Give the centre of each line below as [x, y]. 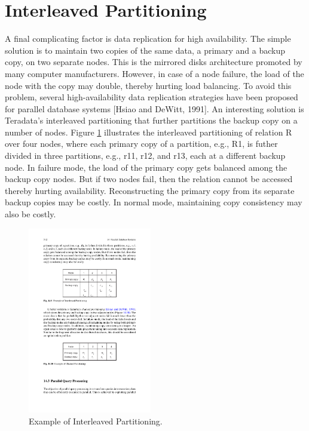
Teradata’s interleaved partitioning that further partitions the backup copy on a [151, 120]
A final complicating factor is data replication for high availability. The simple [148, 39]
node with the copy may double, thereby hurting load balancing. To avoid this [148, 85]
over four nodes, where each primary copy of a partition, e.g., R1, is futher [141, 144]
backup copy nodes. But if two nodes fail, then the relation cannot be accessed [149, 179]
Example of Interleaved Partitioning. [96, 421]
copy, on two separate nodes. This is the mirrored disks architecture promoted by [154, 62]
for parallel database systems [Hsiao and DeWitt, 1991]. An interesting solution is [154, 108]
